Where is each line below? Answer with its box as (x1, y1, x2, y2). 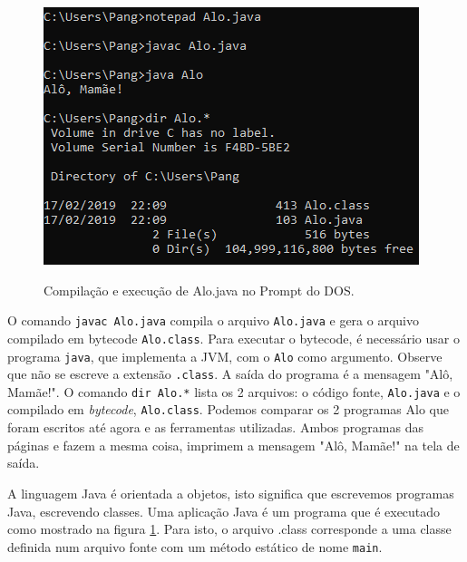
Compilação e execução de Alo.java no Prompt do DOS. (44, 280, 355, 299)
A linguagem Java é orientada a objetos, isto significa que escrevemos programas (7, 483, 454, 502)
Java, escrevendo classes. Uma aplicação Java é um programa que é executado (7, 501, 441, 520)
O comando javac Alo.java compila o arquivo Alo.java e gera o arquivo (7, 311, 419, 330)
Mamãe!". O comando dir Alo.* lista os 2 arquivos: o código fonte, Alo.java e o (7, 382, 461, 401)
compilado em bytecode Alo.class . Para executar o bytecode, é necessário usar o (7, 328, 460, 347)
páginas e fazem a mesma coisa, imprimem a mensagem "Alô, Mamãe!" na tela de (7, 435, 460, 454)
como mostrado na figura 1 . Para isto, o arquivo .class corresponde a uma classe (7, 519, 452, 538)
